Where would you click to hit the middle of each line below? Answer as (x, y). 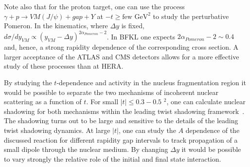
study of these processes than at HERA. (64, 66)
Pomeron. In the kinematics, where (56, 26)
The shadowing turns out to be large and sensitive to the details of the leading (121, 121)
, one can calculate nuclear (206, 102)
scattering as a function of (43, 102)
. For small (102, 102)
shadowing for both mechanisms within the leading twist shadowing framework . (124, 111)
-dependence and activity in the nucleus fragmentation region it (151, 83)
